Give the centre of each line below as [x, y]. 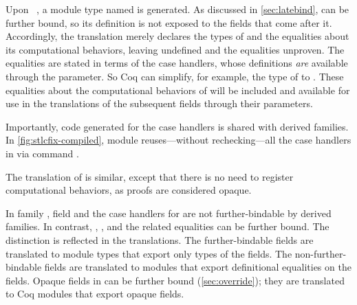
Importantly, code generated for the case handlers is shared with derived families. [177, 126]
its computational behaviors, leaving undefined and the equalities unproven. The [175, 49]
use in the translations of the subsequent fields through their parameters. [159, 103]
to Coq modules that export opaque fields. [95, 294]
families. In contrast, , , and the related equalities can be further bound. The [167, 226]
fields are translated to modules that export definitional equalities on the [198, 267]
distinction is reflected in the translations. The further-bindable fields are [160, 239]
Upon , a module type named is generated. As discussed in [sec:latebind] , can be [177, 9]
